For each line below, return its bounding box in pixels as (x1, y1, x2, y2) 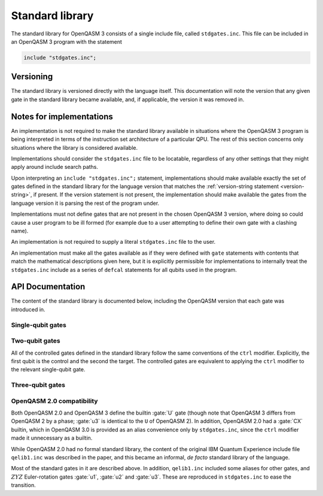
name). (11, 228, 29, 235)
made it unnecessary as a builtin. (11, 434, 93, 441)
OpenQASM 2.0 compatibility (11, 397, 98, 405)
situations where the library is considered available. (11, 144, 138, 151)
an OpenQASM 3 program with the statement (11, 38, 123, 45)
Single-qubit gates (11, 320, 67, 329)
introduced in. (11, 306, 45, 313)
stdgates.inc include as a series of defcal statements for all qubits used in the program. (11, 266, 237, 273)
